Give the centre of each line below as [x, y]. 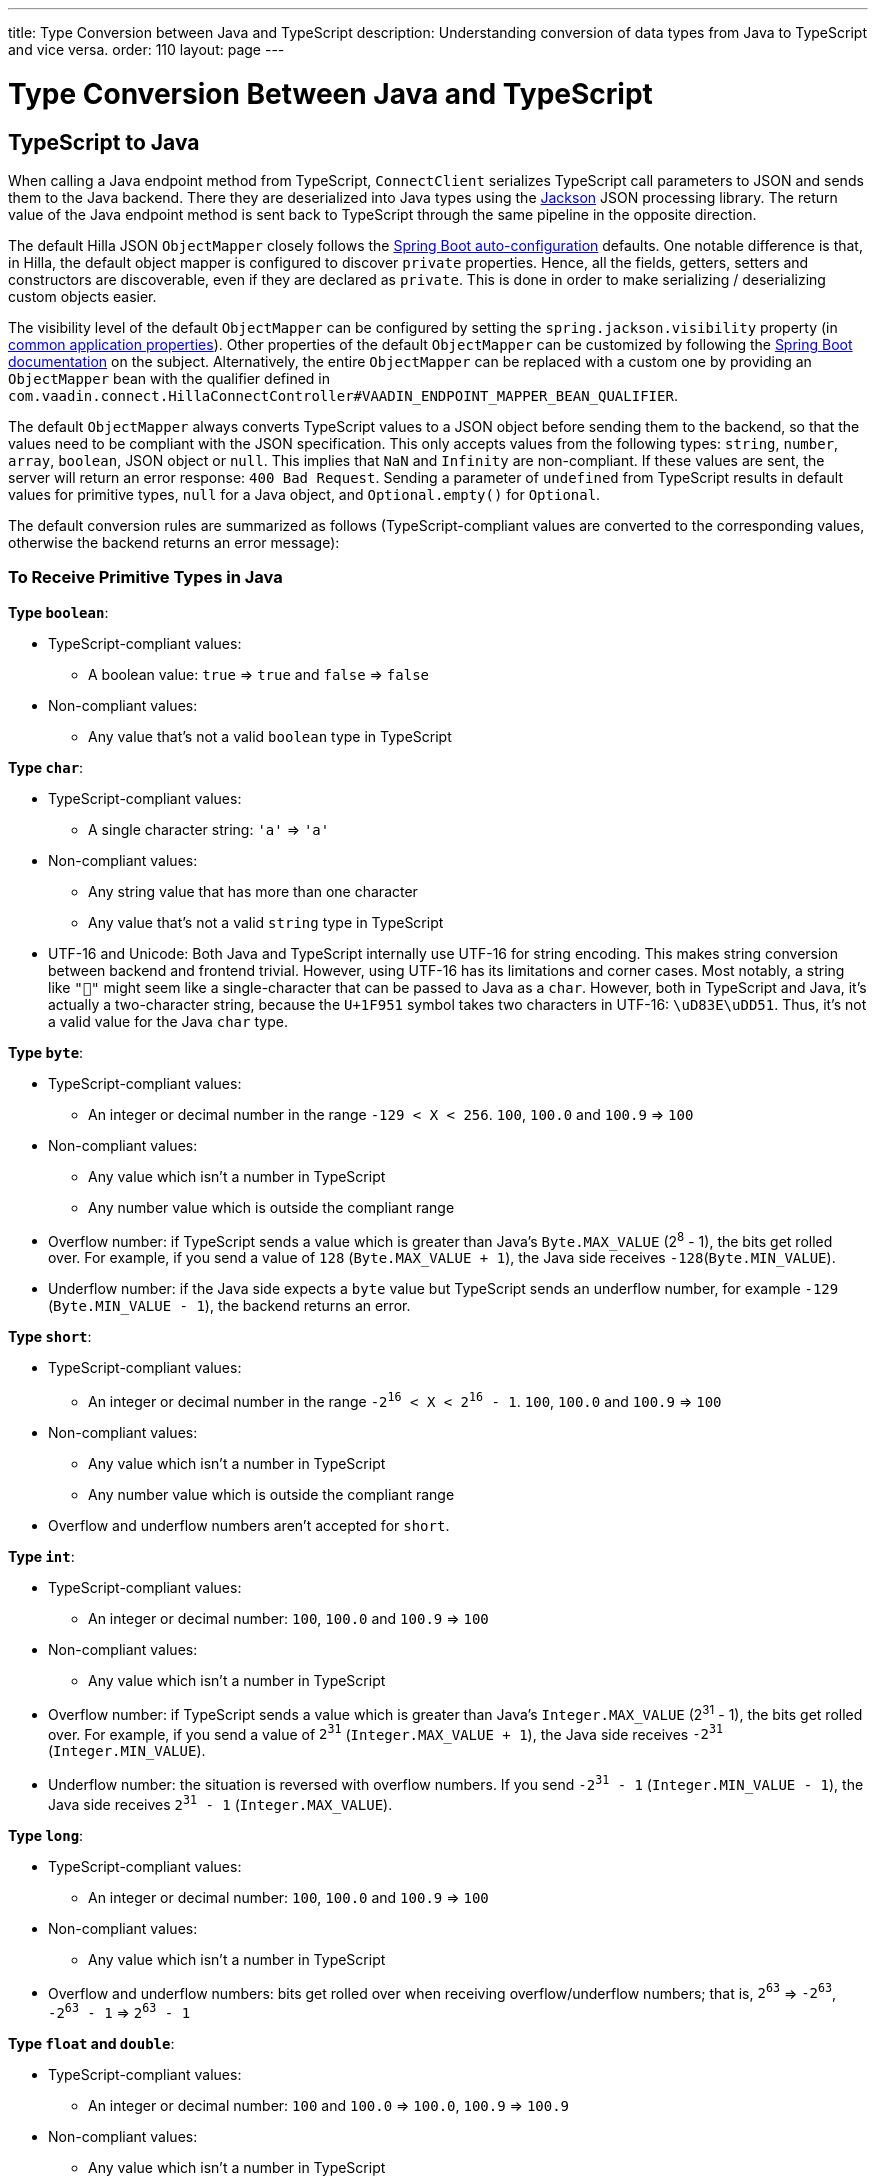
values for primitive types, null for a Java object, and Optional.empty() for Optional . [304, 494]
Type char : [46, 767]
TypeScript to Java [104, 142]
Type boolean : [58, 612]
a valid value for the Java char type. [168, 1021]
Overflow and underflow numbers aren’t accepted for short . [249, 1525]
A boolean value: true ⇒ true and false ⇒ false [258, 674]
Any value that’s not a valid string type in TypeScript [266, 922]
